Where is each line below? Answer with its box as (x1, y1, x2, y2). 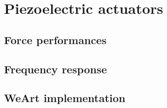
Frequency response (4, 61, 107, 76)
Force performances (4, 32, 107, 47)
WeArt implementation (4, 90, 126, 106)
